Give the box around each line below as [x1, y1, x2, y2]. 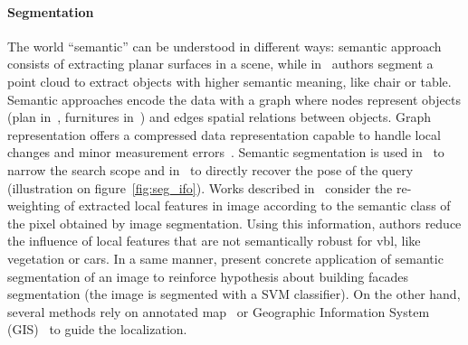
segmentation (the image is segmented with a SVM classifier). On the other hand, [7, 284, 461, 303]
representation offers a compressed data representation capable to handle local [7, 125, 441, 144]
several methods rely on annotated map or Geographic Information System [7, 302, 430, 321]
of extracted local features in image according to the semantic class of [63, 196, 451, 215]
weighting [7, 196, 61, 215]
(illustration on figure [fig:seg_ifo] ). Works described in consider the [7, 178, 393, 197]
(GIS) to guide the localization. [7, 320, 187, 339]
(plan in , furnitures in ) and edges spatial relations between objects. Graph [7, 107, 432, 126]
